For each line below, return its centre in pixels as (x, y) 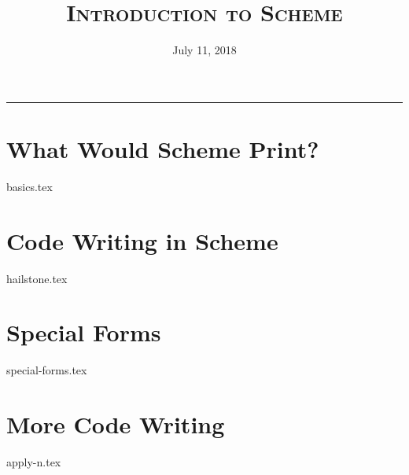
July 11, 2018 (204, 50)
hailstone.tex (37, 278)
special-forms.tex (47, 370)
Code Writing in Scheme (142, 240)
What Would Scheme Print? (163, 148)
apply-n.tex (34, 462)
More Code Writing (116, 424)
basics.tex (29, 186)
